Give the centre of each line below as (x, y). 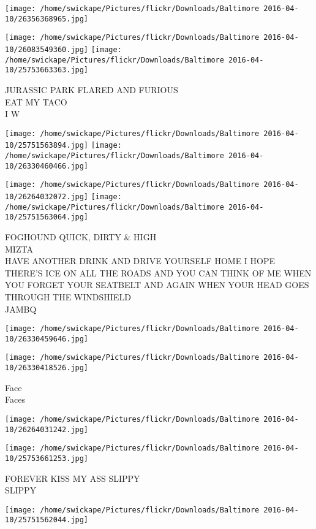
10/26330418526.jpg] (47, 368)
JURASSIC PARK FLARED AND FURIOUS (92, 89)
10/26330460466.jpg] (47, 166)
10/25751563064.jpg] (47, 217)
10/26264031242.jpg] (47, 429)
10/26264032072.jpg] (47, 197)
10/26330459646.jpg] (47, 339)
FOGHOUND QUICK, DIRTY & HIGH (81, 236)
